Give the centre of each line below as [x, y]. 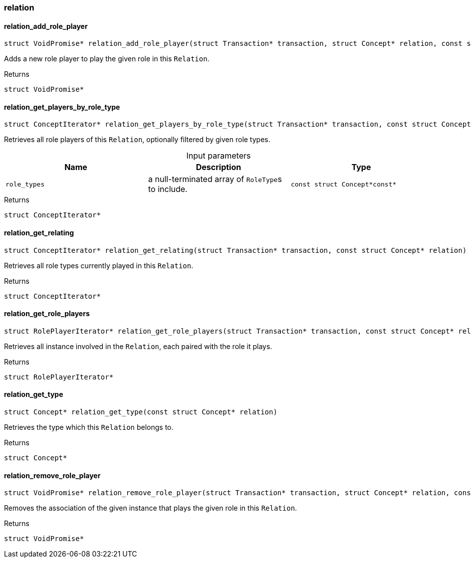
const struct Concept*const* [344, 184]
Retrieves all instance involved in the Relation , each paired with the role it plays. [138, 346]
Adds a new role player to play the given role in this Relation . [107, 59]
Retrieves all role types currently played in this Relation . [99, 265]
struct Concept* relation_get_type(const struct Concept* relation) [141, 412]
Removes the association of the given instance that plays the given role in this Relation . [151, 508]
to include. [168, 189]
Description [219, 167]
